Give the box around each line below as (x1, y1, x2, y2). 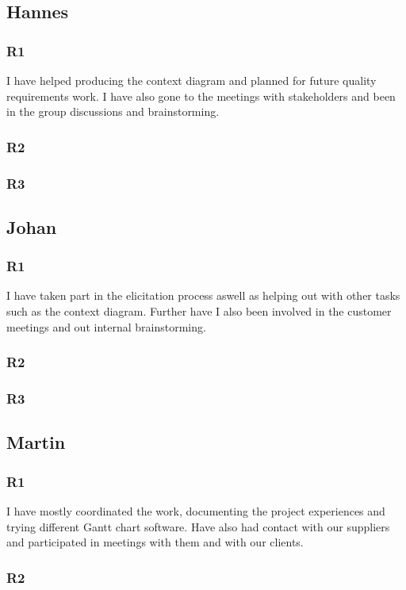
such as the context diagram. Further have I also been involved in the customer (6, 303, 392, 320)
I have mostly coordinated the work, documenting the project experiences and (6, 502, 385, 519)
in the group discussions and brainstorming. (6, 103, 220, 120)
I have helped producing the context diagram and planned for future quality (6, 72, 377, 88)
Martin (6, 430, 66, 454)
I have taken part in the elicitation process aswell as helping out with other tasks (6, 287, 400, 304)
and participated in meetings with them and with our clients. (6, 534, 304, 550)
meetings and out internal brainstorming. (6, 318, 206, 335)
